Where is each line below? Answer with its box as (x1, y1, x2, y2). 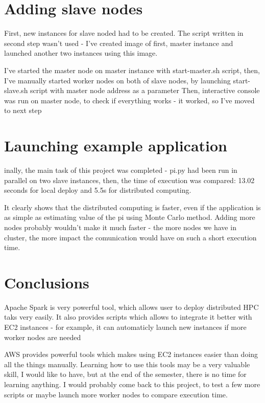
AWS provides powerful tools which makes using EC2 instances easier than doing (4, 349, 258, 360)
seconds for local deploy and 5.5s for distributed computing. (4, 185, 191, 195)
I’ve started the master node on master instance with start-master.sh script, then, (4, 64, 260, 75)
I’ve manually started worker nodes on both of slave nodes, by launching (4, 75, 231, 85)
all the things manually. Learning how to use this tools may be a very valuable (4, 359, 250, 369)
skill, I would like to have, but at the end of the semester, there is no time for (4, 369, 247, 379)
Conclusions (4, 272, 89, 293)
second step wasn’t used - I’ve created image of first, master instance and (4, 37, 233, 48)
